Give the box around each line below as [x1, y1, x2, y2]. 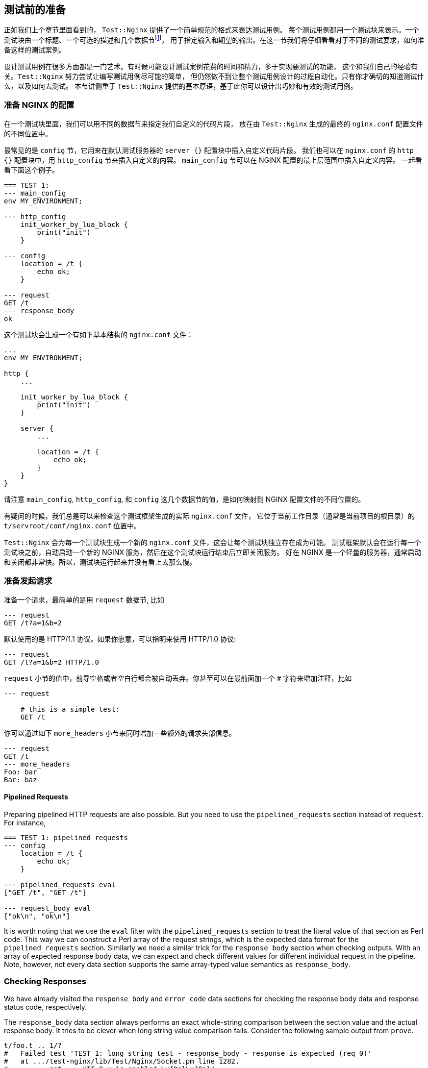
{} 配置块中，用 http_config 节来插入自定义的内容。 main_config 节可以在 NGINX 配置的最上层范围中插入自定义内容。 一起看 [4, 155, 422, 164]
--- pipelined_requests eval [4, 880, 116, 889]
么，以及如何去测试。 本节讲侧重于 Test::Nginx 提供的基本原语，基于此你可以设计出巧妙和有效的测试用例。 [4, 82, 357, 91]
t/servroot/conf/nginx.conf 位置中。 [4, 521, 141, 530]
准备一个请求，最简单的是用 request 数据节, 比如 [4, 595, 164, 604]
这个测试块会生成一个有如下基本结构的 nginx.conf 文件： [4, 330, 194, 339]
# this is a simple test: [20, 705, 120, 713]
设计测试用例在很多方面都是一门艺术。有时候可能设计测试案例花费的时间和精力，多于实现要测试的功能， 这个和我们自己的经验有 [4, 62, 418, 71]
